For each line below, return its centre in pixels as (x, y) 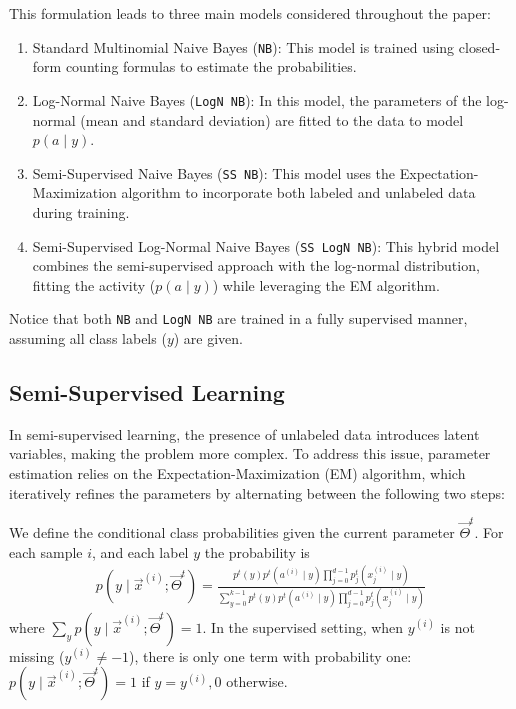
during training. (81, 211)
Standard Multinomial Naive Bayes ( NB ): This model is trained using (243, 46)
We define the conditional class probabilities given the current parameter (232, 531)
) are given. (208, 338)
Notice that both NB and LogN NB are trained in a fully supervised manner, (238, 318)
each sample (46, 551)
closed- (479, 46)
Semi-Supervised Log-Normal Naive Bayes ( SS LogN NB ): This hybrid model (266, 245)
